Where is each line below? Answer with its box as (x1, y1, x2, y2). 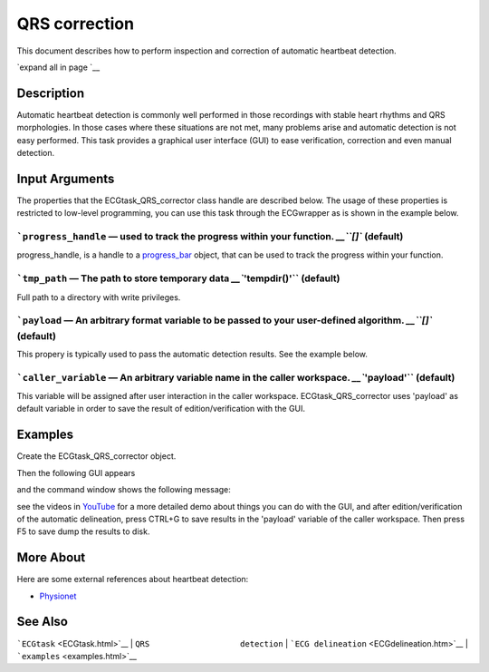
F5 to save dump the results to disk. (16, 526, 150, 537)
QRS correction (16, 14, 135, 34)
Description (16, 85, 85, 101)
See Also (16, 614, 68, 629)
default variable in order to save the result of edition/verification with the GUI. (16, 404, 306, 414)
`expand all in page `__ (16, 62, 101, 73)
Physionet (39, 590, 77, 601)
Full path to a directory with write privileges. (16, 291, 181, 303)
